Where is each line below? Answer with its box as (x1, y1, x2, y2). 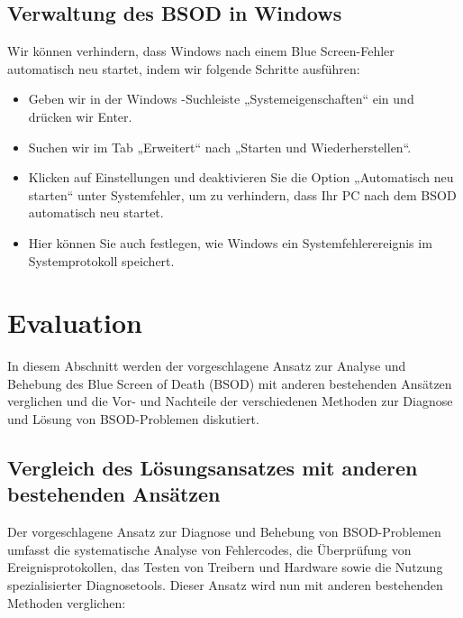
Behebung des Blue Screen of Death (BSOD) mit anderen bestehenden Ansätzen (7, 374, 452, 392)
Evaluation (7, 304, 142, 341)
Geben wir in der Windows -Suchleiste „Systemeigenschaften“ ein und (28, 89, 414, 108)
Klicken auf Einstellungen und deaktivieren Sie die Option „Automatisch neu (28, 168, 454, 187)
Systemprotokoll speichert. (28, 251, 175, 270)
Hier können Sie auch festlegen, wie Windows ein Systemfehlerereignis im (28, 233, 432, 252)
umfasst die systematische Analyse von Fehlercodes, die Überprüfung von (7, 540, 412, 558)
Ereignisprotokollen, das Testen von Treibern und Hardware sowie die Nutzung (7, 558, 443, 576)
